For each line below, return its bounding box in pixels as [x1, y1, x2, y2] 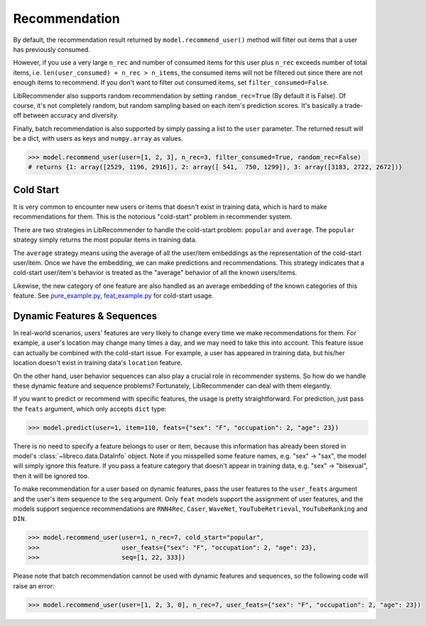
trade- [344, 101, 364, 109]
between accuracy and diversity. [23, 111, 119, 120]
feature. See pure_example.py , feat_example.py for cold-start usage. [13, 291, 214, 300]
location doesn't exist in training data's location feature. [13, 359, 182, 367]
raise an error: [13, 581, 55, 590]
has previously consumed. [13, 45, 90, 53]
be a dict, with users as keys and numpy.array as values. [13, 134, 184, 143]
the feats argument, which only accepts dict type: [13, 404, 167, 413]
